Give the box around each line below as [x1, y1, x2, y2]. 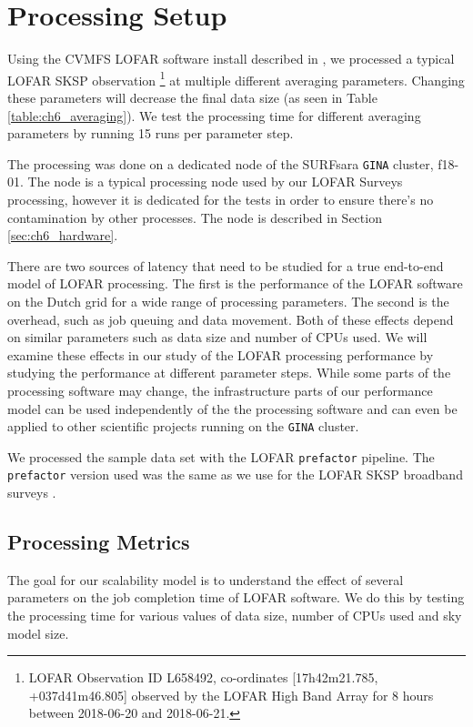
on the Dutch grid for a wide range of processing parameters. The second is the [7, 291, 449, 310]
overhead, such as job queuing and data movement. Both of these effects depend [7, 309, 454, 328]
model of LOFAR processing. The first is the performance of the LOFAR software [7, 274, 463, 293]
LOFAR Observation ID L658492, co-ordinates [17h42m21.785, [28, 668, 378, 687]
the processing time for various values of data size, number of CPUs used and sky [7, 606, 462, 625]
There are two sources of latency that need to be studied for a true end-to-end [7, 256, 444, 275]
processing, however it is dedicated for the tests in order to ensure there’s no [7, 190, 434, 208]
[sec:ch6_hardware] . [7, 226, 118, 245]
